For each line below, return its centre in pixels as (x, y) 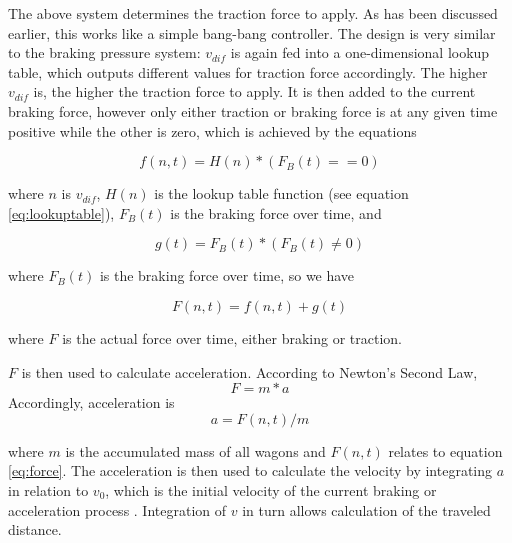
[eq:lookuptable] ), (61, 212)
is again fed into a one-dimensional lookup (360, 52)
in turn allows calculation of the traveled (366, 509)
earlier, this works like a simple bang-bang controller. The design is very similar (252, 32)
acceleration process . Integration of (117, 509)
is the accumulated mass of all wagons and (195, 450)
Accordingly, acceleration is (91, 402)
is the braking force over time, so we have (227, 275)
